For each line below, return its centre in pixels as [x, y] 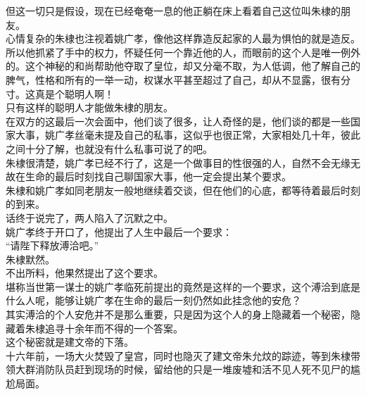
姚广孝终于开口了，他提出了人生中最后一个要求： [119, 231]
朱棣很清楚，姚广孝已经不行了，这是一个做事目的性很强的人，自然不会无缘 [178, 162]
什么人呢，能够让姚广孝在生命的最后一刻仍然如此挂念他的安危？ [153, 300]
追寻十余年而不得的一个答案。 [114, 328]
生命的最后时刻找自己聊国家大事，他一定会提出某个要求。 [158, 176]
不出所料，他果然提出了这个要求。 [84, 273]
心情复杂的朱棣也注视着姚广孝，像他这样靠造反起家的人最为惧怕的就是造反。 [183, 38]
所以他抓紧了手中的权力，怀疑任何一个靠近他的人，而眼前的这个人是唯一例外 [183, 52]
